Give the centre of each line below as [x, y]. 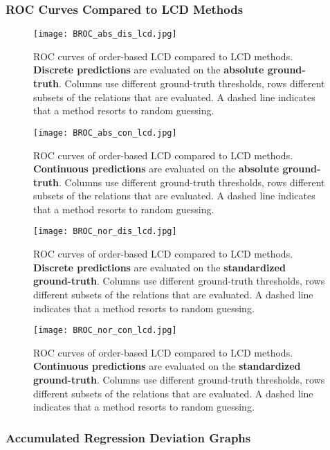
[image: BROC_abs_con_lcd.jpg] [105, 133]
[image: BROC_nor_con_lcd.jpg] [105, 331]
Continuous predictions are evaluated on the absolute [156, 169]
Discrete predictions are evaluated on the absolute [149, 70]
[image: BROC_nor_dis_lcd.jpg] [105, 232]
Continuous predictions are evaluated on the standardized [167, 366]
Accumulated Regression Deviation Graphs [128, 437]
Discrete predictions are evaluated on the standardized [159, 267]
